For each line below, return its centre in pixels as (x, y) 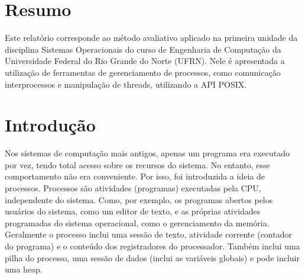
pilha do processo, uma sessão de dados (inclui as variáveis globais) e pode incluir (152, 257)
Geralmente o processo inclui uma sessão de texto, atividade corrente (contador (148, 234)
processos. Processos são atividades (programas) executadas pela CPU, (133, 188)
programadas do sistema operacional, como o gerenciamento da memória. (137, 222)
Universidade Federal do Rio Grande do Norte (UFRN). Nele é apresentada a (145, 61)
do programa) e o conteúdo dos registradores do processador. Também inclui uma (152, 246)
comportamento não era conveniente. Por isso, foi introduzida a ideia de (135, 176)
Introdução (50, 125)
